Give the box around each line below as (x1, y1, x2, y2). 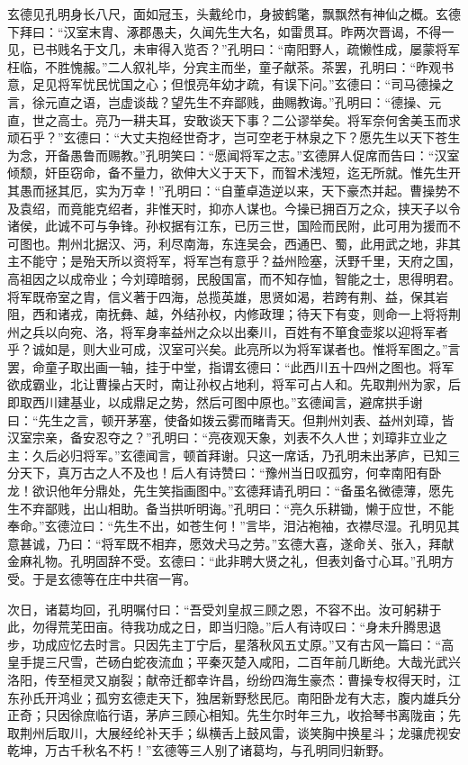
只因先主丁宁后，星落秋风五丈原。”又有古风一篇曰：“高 (132, 634, 454, 653)
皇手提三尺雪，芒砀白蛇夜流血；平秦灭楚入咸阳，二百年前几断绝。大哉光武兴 (7, 652, 461, 671)
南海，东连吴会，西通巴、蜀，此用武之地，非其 (183, 233, 461, 252)
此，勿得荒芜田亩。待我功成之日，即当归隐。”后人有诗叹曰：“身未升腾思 (7, 617, 429, 636)
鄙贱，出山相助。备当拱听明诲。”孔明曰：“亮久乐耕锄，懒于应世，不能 (44, 498, 454, 517)
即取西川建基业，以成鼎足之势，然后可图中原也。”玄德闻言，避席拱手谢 (7, 393, 423, 412)
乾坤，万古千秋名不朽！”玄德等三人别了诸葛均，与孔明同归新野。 (7, 741, 391, 760)
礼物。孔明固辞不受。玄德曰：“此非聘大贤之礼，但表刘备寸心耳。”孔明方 (31, 551, 454, 570)
